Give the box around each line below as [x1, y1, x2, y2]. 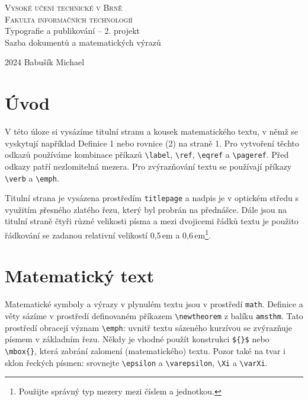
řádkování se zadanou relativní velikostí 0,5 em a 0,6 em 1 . [5, 227, 211, 241]
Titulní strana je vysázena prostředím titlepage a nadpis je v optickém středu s [5, 192, 299, 204]
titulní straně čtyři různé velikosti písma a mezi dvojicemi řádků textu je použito [5, 215, 299, 227]
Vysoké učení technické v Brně [5, 1, 122, 13]
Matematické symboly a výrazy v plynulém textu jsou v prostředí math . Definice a [5, 298, 303, 310]
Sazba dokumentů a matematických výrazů [5, 36, 161, 48]
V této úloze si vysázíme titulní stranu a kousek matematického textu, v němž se [5, 125, 299, 138]
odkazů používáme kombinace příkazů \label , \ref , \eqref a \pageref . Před [5, 148, 289, 161]
